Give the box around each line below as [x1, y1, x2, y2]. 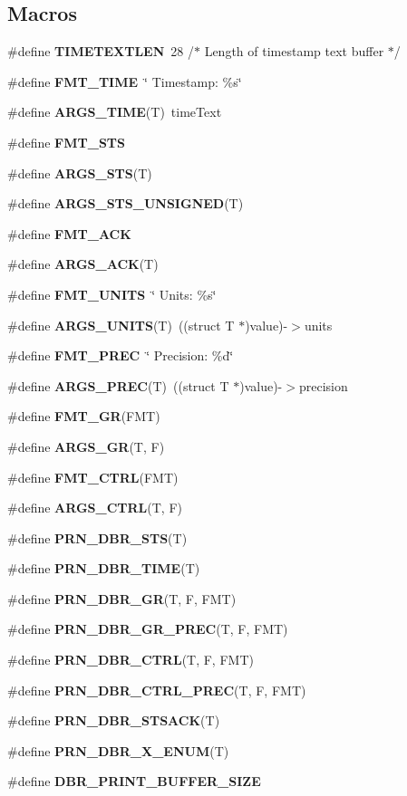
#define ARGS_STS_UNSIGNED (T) [7, 194, 244, 213]
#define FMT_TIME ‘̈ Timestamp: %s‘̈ [7, 72, 242, 91]
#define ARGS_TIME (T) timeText [7, 102, 222, 121]
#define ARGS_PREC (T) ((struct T [7, 376, 229, 395]
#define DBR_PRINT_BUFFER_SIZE [7, 772, 261, 791]
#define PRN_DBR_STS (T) [7, 528, 188, 547]
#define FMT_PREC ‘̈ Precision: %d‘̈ [7, 346, 234, 365]
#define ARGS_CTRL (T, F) [7, 498, 182, 517]
